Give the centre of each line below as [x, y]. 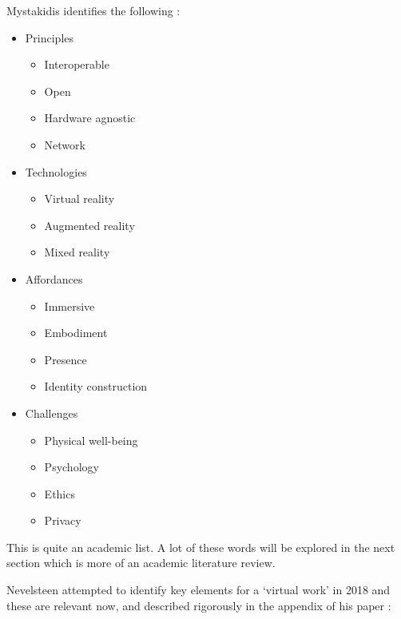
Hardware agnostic [90, 118]
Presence [66, 359]
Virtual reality [79, 198]
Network [65, 144]
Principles [50, 37]
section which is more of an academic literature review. [141, 563]
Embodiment [76, 333]
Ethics [60, 493]
